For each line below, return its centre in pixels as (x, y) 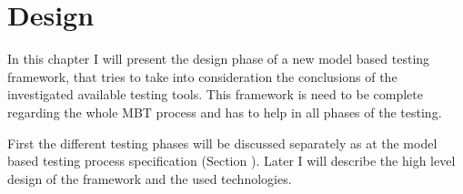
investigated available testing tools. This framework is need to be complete (215, 94)
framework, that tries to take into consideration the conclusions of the (202, 76)
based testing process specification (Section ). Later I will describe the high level (231, 161)
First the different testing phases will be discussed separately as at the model (222, 143)
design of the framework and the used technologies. (150, 178)
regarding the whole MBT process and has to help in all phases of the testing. (225, 112)
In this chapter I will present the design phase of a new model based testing (219, 59)
